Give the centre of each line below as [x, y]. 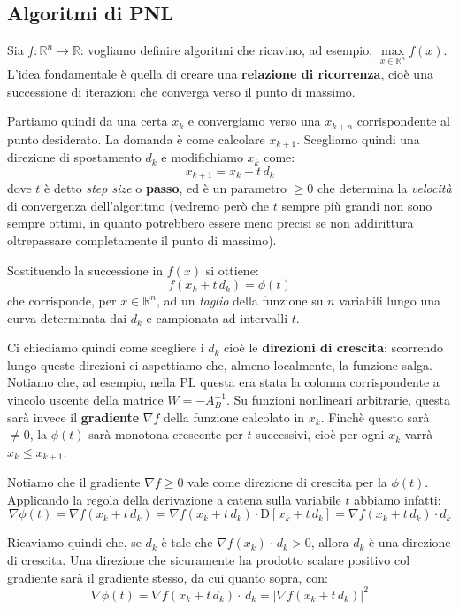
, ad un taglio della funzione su [240, 301]
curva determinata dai [67, 317]
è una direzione [409, 542]
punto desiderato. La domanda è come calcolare [136, 139]
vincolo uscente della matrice [85, 400]
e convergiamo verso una [254, 121]
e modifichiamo [202, 157]
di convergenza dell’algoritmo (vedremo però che [138, 205]
